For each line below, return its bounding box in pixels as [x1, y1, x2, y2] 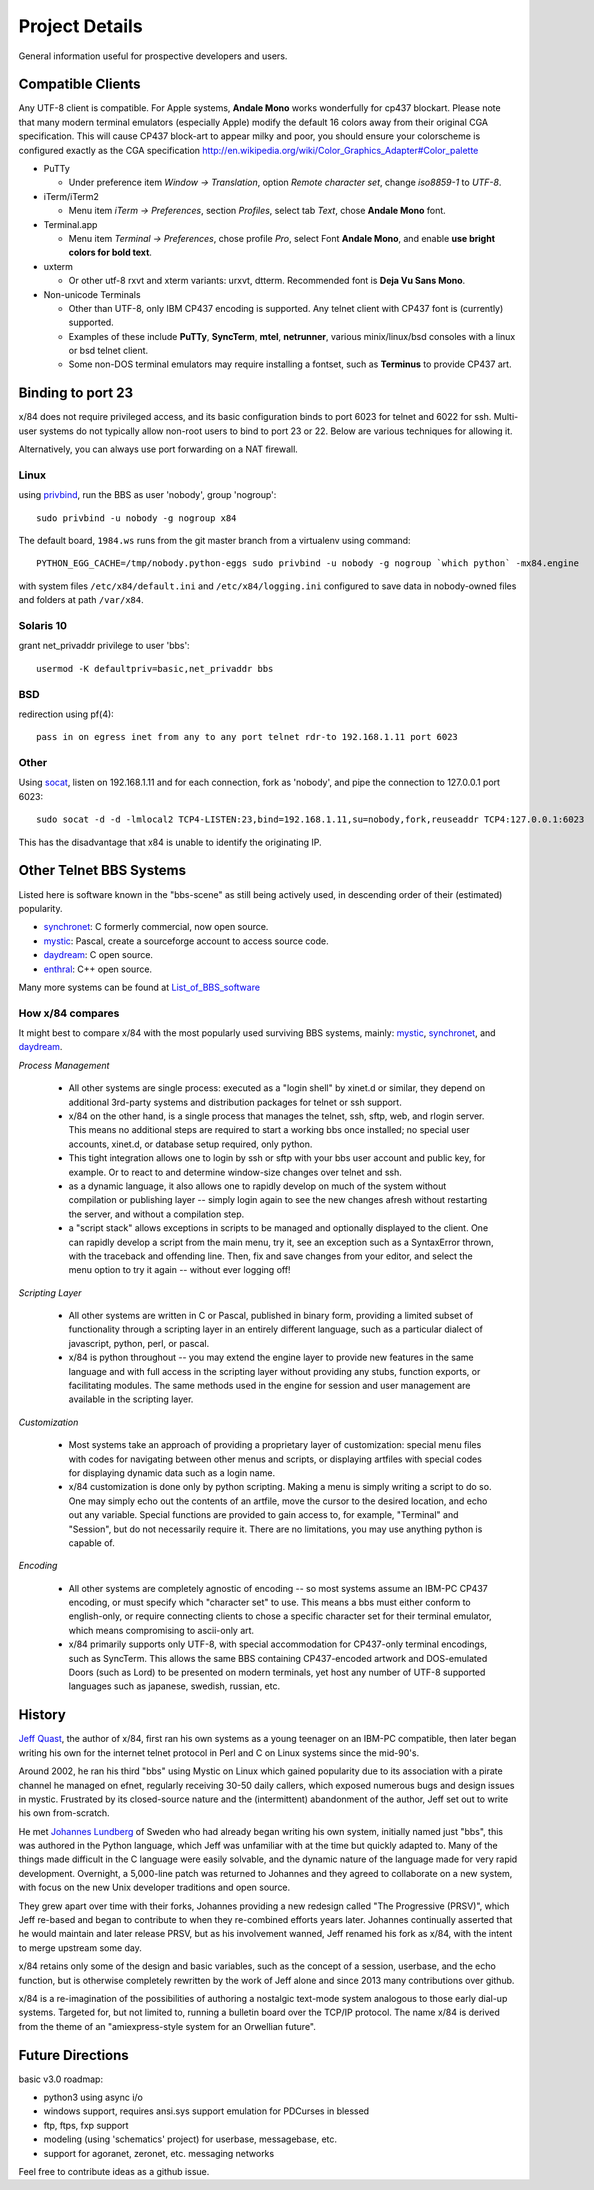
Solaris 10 [18, 619, 67, 633]
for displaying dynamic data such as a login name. [68, 1466, 275, 1479]
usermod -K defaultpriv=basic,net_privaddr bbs [36, 663, 274, 674]
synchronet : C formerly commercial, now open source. [43, 921, 269, 933]
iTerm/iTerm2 [43, 190, 100, 202]
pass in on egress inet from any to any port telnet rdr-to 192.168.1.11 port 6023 [36, 731, 459, 743]
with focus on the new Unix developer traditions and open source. [18, 1881, 291, 1894]
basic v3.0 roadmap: [18, 2073, 104, 2085]
